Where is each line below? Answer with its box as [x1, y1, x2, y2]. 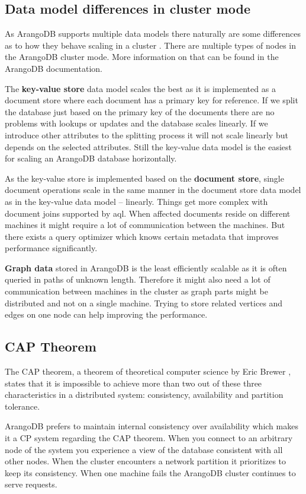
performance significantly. [5, 242, 98, 254]
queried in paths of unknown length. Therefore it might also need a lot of [5, 273, 270, 286]
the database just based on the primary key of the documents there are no [5, 105, 275, 118]
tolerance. [5, 400, 40, 412]
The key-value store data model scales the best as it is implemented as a [5, 82, 276, 94]
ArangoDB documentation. [5, 62, 102, 74]
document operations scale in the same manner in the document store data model [5, 183, 301, 196]
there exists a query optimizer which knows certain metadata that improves [5, 230, 279, 242]
